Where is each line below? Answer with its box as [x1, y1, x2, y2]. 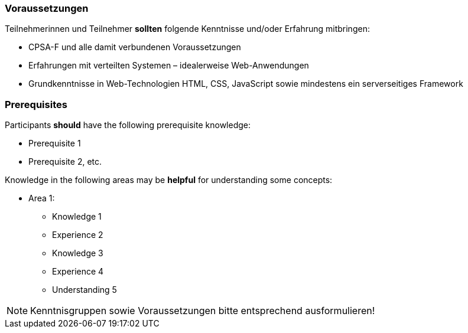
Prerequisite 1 [28, 138, 81, 149]
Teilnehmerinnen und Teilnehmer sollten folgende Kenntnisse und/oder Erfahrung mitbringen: [5, 24, 370, 34]
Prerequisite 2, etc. [28, 156, 102, 167]
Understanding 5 [52, 285, 117, 295]
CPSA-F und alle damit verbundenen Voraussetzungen [28, 42, 241, 53]
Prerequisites [5, 98, 67, 110]
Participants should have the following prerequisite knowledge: [5, 120, 251, 130]
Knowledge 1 [52, 211, 102, 222]
